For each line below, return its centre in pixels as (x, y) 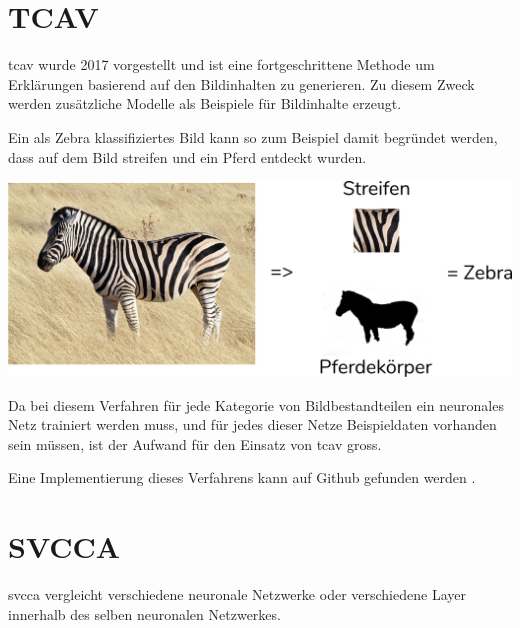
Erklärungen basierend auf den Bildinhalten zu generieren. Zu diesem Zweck (241, 83)
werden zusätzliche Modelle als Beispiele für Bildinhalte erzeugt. (205, 103)
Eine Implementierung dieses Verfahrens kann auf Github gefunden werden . (242, 477)
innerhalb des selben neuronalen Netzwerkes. (144, 613)
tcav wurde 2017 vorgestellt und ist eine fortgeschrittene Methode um (221, 64)
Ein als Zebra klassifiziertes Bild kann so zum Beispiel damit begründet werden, (253, 136)
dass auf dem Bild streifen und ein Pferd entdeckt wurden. (187, 156)
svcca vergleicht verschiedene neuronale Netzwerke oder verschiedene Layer (237, 594)
